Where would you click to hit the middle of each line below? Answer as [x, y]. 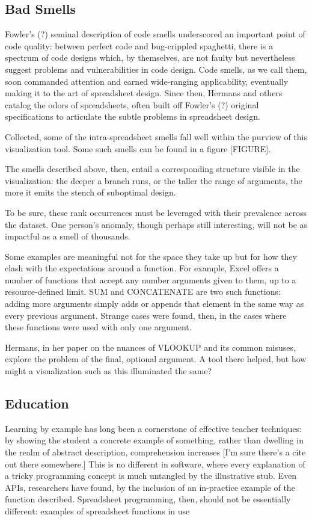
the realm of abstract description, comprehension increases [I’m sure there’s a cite [155, 452]
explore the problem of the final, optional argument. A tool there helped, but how [156, 359]
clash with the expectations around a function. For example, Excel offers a [142, 268]
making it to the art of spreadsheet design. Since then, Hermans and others [144, 93]
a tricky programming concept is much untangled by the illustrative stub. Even [151, 476]
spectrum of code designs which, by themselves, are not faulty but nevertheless [150, 57]
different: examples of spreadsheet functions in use [97, 511]
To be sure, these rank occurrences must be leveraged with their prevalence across [156, 212]
